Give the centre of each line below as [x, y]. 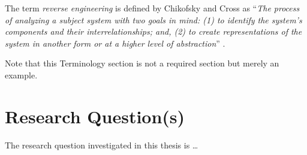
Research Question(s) [95, 116]
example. [21, 75]
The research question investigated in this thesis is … [102, 145]
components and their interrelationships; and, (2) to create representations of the [153, 31]
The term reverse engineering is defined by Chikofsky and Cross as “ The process [152, 8]
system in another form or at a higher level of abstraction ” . [115, 43]
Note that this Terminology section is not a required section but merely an [142, 63]
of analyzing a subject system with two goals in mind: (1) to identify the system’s [153, 19]
